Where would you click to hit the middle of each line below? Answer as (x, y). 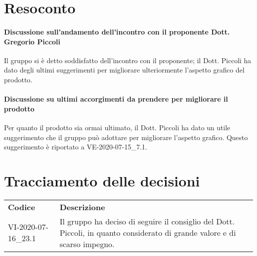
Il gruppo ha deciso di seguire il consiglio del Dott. (147, 221)
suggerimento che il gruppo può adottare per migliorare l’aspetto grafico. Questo (126, 137)
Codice (21, 207)
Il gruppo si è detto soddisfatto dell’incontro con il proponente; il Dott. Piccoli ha (128, 60)
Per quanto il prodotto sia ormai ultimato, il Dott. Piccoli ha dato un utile (117, 127)
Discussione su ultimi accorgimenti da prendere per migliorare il (116, 99)
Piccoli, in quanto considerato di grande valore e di (148, 232)
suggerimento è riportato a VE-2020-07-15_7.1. (76, 147)
